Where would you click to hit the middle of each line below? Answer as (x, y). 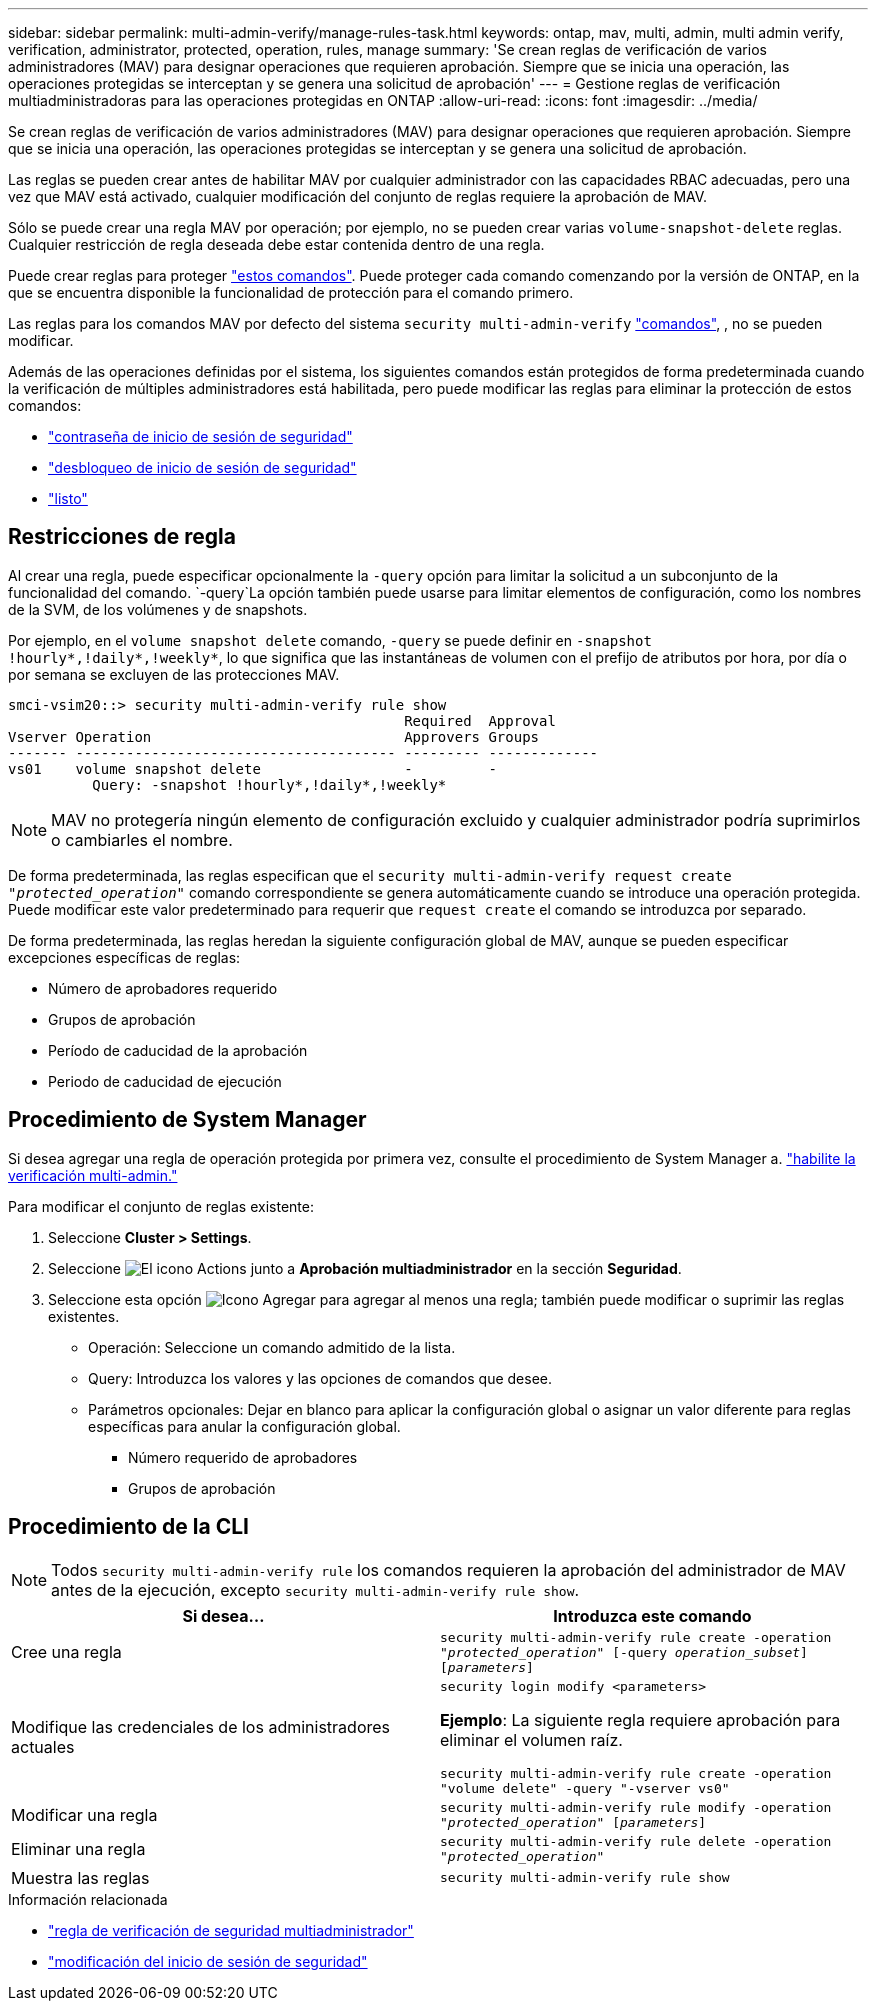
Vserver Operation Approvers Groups (274, 736)
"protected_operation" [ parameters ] (573, 1822)
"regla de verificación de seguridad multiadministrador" (231, 1930)
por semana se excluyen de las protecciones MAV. (174, 674)
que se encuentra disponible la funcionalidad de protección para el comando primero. (291, 292)
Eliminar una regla (78, 1848)
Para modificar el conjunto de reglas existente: (161, 1206)
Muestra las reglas (80, 1877)
